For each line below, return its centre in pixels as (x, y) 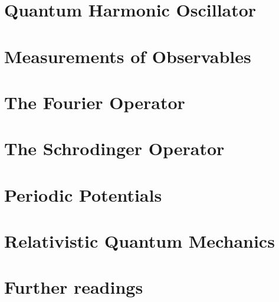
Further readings (74, 287)
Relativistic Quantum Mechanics (139, 241)
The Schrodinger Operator (114, 148)
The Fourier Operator (95, 102)
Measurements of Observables (128, 56)
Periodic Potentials (83, 194)
